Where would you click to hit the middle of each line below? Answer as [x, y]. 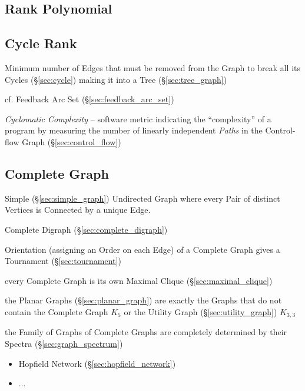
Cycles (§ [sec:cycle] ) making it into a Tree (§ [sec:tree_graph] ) [116, 79]
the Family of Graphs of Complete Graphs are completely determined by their [146, 332]
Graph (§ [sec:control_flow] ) [72, 141]
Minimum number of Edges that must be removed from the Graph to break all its [152, 67]
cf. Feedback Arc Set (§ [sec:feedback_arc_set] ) [89, 99]
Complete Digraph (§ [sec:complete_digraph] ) [86, 229]
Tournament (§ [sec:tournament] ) [63, 261]
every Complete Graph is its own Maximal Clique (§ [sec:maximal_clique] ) [139, 280]
